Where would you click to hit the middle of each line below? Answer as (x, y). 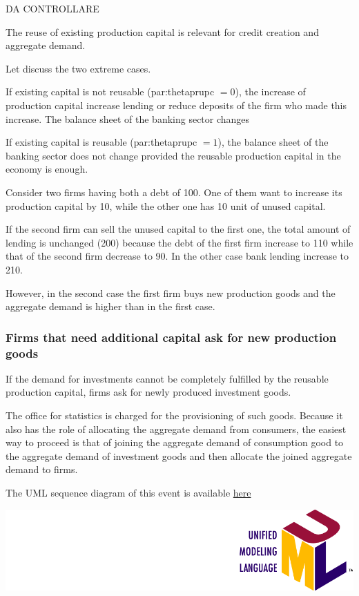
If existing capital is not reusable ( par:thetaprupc (110, 92)
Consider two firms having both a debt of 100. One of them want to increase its (174, 192)
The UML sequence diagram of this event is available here (128, 492)
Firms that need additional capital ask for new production (171, 337)
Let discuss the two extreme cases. (78, 68)
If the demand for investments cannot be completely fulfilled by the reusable (167, 378)
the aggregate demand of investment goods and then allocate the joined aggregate (179, 455)
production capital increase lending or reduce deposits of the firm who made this (176, 105)
